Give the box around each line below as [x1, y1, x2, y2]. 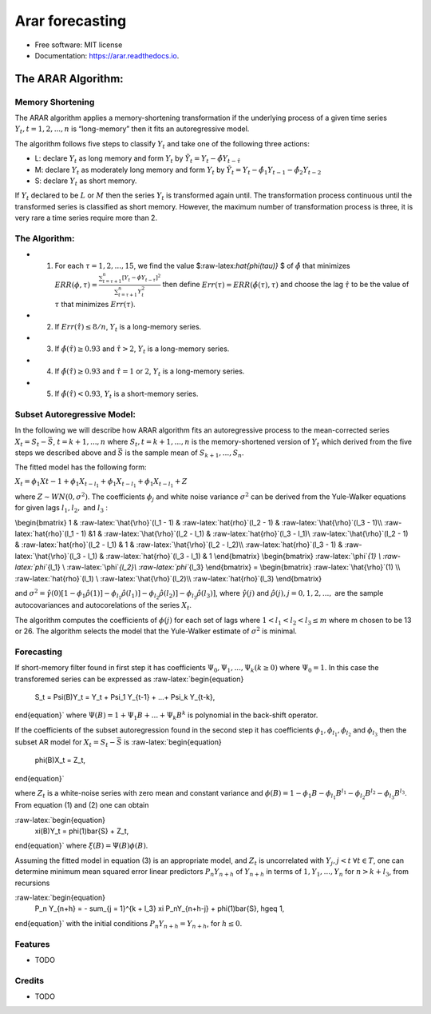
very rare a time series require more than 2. [14, 213, 158, 223]
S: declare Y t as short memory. [34, 176, 137, 187]
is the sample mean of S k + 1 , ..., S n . [125, 448, 244, 459]
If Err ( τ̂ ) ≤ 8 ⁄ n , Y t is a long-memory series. [54, 321, 202, 333]
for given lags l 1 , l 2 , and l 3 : [14, 503, 108, 515]
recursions [14, 878, 50, 888]
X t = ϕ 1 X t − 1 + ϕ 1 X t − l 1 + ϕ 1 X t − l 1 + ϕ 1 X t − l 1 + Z [14, 477, 188, 489]
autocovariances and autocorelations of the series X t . [14, 601, 192, 612]
